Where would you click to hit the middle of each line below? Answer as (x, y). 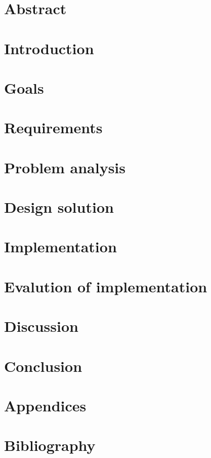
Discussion (41, 326)
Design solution (59, 207)
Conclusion (43, 366)
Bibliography (50, 445)
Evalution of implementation (106, 286)
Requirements (53, 127)
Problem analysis (65, 167)
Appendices (45, 405)
